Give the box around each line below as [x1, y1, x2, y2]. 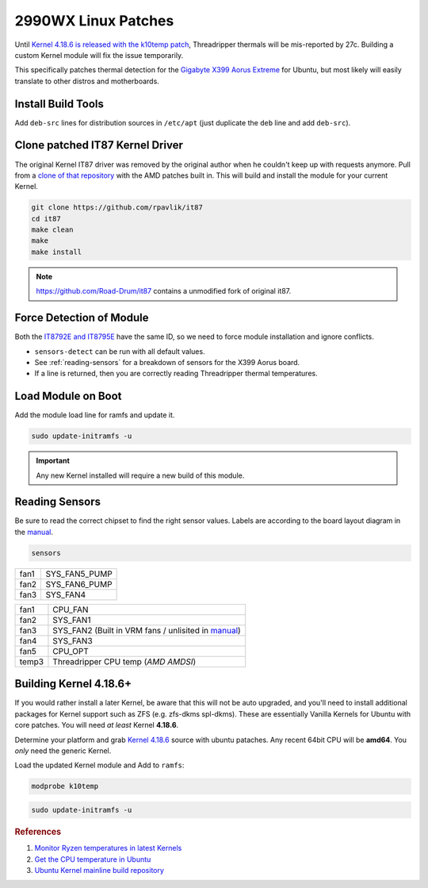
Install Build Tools [14, 97, 105, 110]
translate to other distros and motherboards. [14, 76, 160, 86]
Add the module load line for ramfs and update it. [14, 410, 175, 420]
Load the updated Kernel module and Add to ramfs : [14, 760, 185, 770]
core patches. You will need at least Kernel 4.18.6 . [14, 721, 179, 730]
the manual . [14, 527, 53, 536]
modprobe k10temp [31, 782, 99, 791]
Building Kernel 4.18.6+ [14, 677, 132, 690]
